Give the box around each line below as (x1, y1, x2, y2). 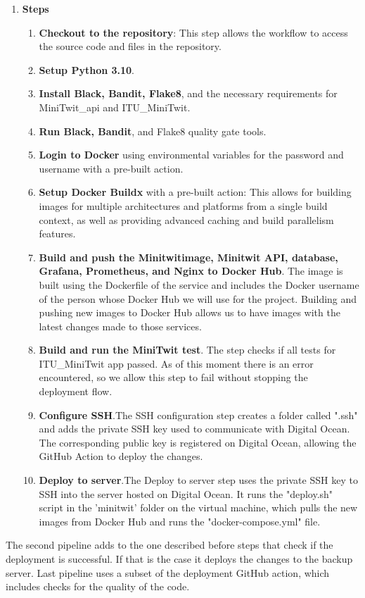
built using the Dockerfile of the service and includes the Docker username (39, 277, 359, 292)
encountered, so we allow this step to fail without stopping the (39, 370, 308, 385)
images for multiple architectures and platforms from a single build (39, 198, 328, 213)
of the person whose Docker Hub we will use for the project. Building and (39, 291, 357, 306)
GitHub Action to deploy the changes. (39, 449, 203, 463)
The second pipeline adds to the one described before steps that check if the (6, 537, 333, 552)
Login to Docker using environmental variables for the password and (39, 147, 344, 162)
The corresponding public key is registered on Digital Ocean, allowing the (39, 435, 357, 449)
